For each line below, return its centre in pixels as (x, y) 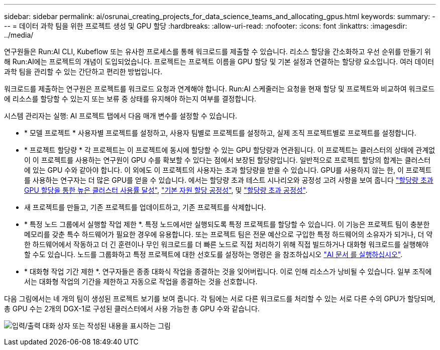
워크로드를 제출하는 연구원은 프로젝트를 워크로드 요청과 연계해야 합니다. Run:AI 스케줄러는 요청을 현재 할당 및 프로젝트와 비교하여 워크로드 (219, 89)
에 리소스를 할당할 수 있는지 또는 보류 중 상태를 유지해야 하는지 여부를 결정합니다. (130, 99)
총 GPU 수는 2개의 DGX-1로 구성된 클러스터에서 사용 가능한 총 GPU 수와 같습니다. (132, 309)
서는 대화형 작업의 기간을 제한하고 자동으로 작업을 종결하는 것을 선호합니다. (141, 281)
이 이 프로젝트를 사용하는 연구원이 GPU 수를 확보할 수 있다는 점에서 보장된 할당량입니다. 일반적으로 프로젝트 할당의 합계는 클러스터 (228, 160)
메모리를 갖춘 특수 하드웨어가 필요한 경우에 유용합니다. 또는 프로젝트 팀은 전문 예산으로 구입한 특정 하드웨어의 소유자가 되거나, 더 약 (229, 234)
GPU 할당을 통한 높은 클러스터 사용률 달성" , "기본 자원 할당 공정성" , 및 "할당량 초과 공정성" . (166, 190)
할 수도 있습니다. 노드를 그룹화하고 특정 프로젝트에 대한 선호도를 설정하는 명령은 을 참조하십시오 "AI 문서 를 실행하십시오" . (213, 254)
